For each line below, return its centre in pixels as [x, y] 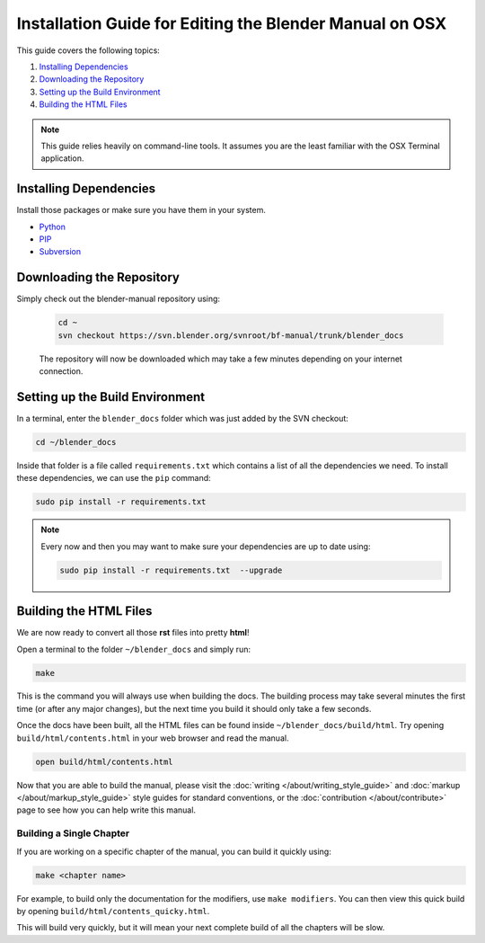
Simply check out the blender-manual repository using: [118, 299]
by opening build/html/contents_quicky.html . [113, 911]
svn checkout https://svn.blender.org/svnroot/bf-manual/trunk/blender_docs [231, 335]
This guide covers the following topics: [88, 50]
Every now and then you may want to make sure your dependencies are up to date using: [206, 546]
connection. [61, 371]
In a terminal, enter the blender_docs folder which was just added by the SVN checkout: [183, 418]
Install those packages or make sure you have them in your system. [141, 210]
